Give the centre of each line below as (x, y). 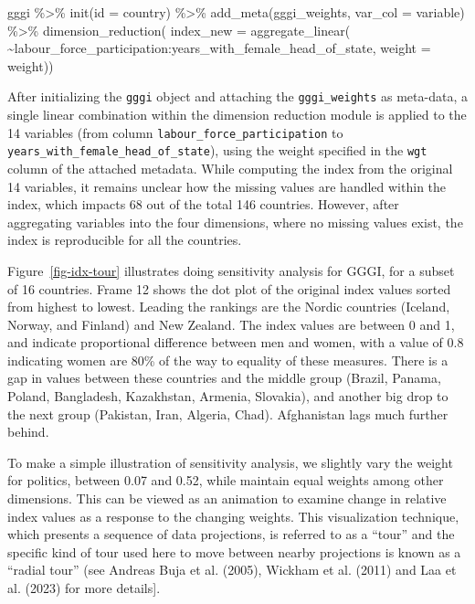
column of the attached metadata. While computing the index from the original (230, 168)
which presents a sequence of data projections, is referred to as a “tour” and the (231, 534)
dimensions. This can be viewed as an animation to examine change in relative (227, 498)
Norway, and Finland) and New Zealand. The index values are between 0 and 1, (231, 324)
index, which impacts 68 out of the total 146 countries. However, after (203, 204)
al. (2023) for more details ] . (84, 588)
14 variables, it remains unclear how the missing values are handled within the (227, 186)
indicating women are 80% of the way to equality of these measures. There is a (228, 360)
